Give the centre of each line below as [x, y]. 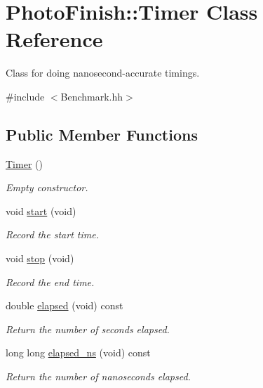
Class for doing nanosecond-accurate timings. [103, 73]
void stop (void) [40, 258]
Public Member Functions [102, 134]
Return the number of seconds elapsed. [88, 329]
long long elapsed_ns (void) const [78, 353]
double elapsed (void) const [65, 305]
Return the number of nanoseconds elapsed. [98, 376]
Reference [54, 39]
